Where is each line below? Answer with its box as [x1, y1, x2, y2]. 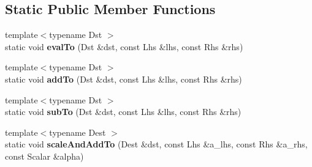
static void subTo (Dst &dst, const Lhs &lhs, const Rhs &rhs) [5, 105, 242, 118]
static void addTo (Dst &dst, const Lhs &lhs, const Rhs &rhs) [5, 72, 242, 85]
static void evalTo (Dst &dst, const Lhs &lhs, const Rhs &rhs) [5, 40, 243, 53]
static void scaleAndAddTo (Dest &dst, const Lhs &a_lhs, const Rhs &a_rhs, [5, 138, 308, 150]
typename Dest [49, 125, 106, 138]
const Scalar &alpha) [5, 149, 84, 162]
